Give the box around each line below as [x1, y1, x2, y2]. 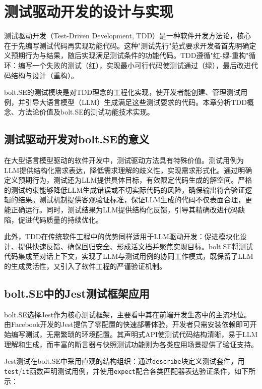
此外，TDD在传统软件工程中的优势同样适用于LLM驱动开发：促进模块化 [4, 231, 240, 242]
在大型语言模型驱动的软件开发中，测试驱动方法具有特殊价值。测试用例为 [4, 155, 244, 165]
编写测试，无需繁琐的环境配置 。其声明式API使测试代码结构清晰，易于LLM [11, 329, 258, 339]
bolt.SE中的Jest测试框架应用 [4, 286, 150, 301]
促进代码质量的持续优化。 [18, 214, 103, 225]
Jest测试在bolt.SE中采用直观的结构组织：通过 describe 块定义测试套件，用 [4, 356, 245, 366]
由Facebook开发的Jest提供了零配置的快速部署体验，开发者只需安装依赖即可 [4, 319, 250, 329]
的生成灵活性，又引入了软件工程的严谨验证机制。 [4, 261, 166, 271]
